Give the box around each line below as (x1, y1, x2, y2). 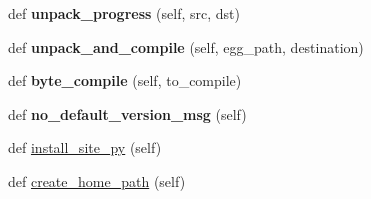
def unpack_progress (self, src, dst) (8, 3, 240, 23)
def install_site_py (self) (8, 137, 162, 158)
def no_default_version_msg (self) (8, 103, 247, 124)
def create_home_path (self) (8, 170, 186, 191)
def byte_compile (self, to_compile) (8, 70, 242, 91)
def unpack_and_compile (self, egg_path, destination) (8, 36, 364, 57)
